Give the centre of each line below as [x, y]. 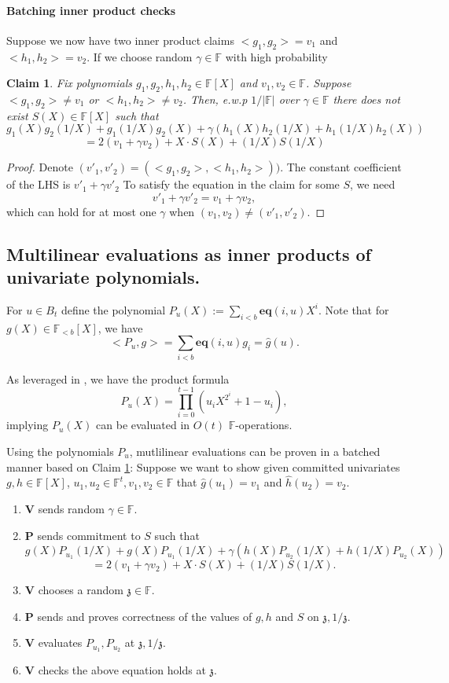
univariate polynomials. [103, 277]
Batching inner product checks [91, 10]
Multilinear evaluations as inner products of [189, 253]
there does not [366, 99]
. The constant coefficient [341, 167]
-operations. [264, 425]
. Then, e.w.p [215, 99]
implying [28, 425]
